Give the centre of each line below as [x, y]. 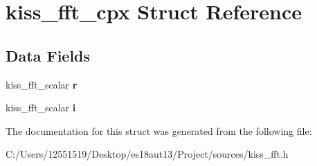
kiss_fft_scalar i [41, 108]
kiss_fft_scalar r [42, 84]
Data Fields [48, 55]
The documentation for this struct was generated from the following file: [159, 130]
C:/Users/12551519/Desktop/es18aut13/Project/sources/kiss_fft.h [147, 154]
